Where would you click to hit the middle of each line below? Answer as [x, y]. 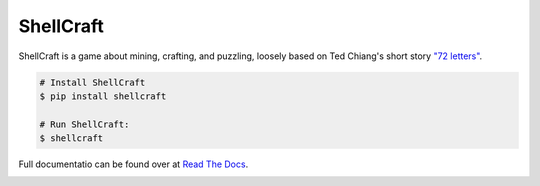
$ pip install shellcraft [103, 96]
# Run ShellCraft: [84, 124]
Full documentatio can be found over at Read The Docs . [133, 164]
